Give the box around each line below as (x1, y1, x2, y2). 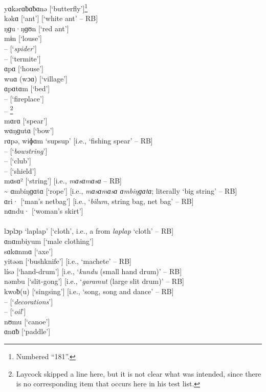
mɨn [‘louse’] (4, 33, 42, 44)
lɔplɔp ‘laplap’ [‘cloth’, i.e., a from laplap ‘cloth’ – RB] (4, 225, 174, 236)
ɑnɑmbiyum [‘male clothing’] (4, 235, 94, 246)
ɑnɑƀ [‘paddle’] (4, 326, 51, 337)
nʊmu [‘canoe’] (4, 316, 50, 326)
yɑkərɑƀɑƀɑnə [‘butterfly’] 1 (4, 2, 88, 13)
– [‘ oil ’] (4, 306, 26, 317)
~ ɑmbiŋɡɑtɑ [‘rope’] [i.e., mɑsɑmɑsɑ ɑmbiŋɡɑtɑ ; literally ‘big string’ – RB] (4, 185, 237, 196)
